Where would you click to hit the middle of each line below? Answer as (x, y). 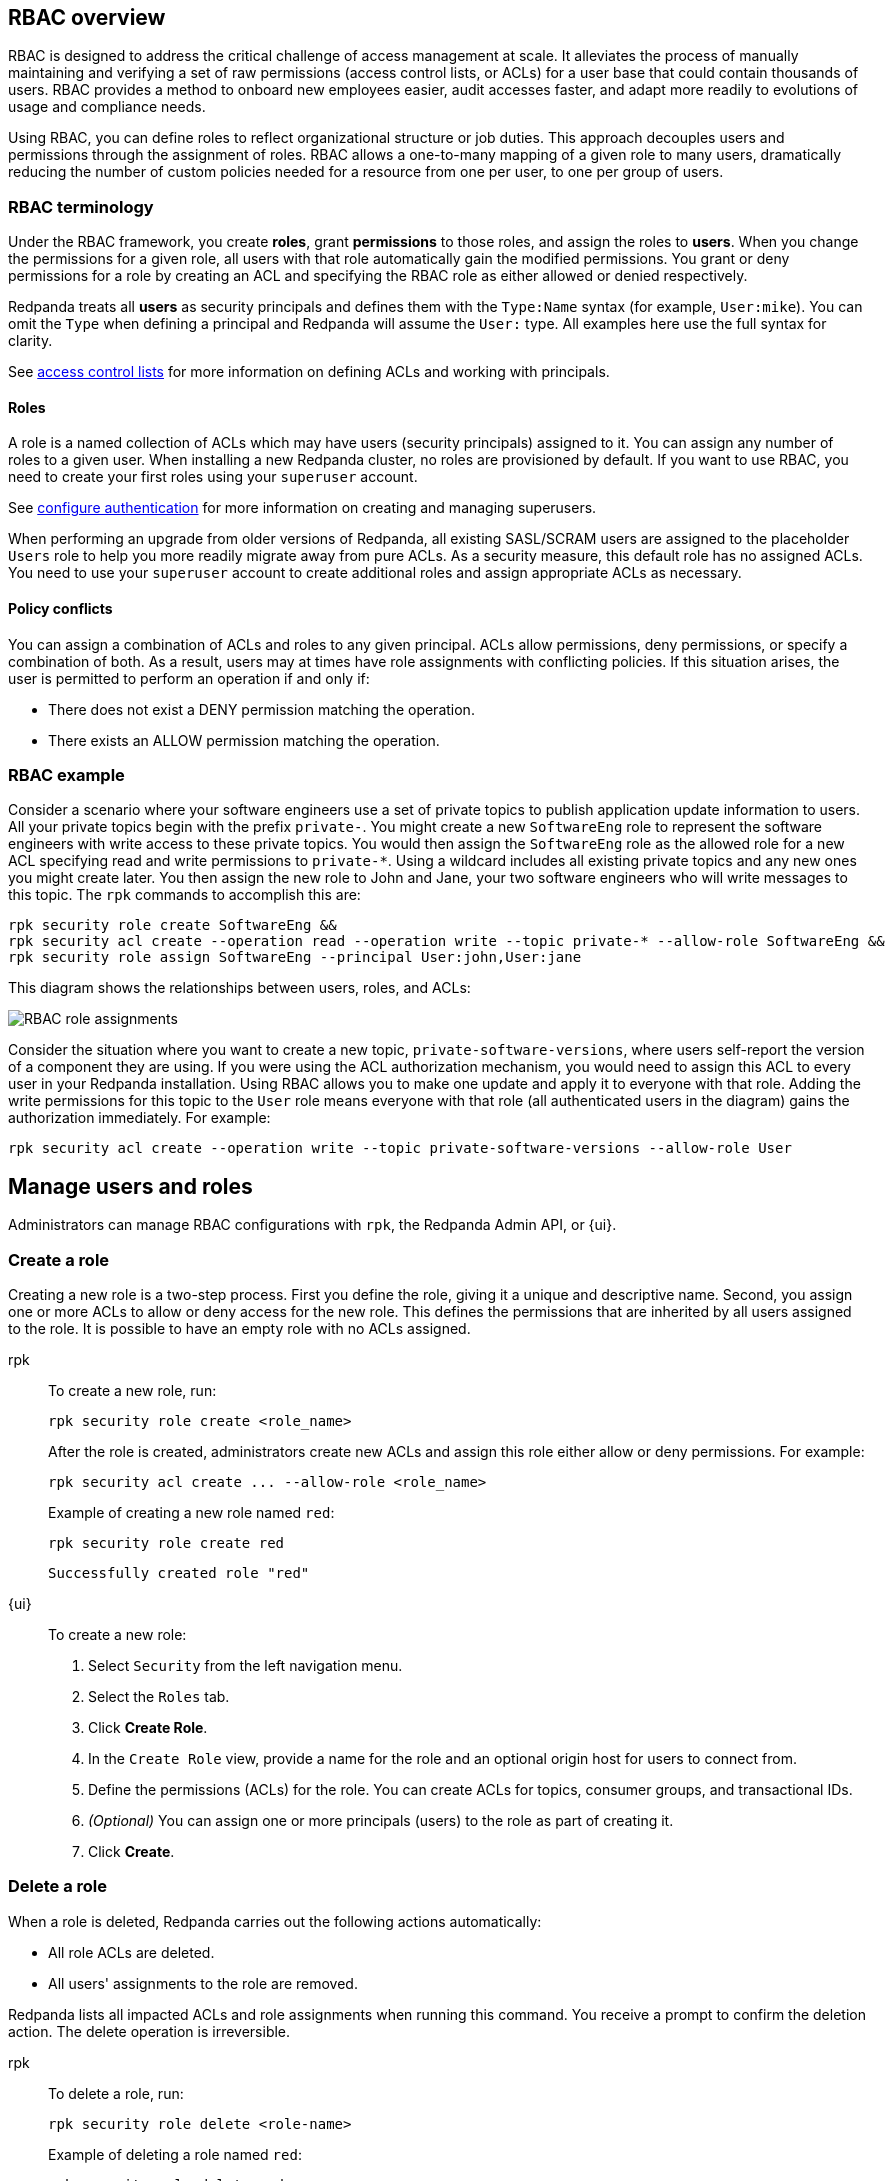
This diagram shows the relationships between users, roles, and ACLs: (239, 988)
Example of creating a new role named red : (191, 1512)
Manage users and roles (130, 1186)
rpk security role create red (166, 1542)
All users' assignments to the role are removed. (203, 1983)
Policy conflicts (60, 608)
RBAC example (66, 774)
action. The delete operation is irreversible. (149, 2031)
